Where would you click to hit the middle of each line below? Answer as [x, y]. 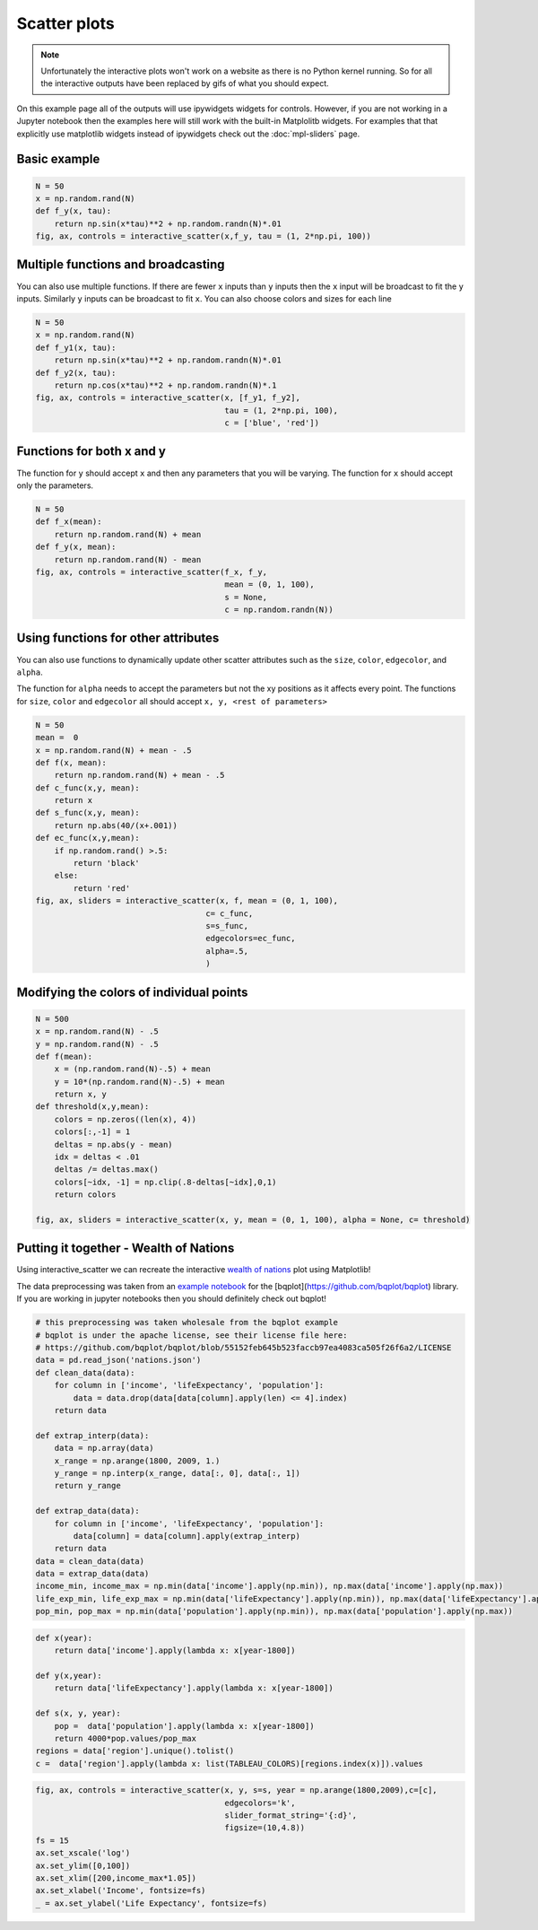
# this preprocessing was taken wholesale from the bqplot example [187, 1323]
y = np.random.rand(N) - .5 [97, 1044]
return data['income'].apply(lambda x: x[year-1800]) [175, 1651]
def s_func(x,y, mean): [88, 813]
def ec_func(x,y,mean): [88, 838]
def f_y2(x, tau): [76, 373]
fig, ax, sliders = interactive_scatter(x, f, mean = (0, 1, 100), [187, 901]
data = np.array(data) [104, 1448]
